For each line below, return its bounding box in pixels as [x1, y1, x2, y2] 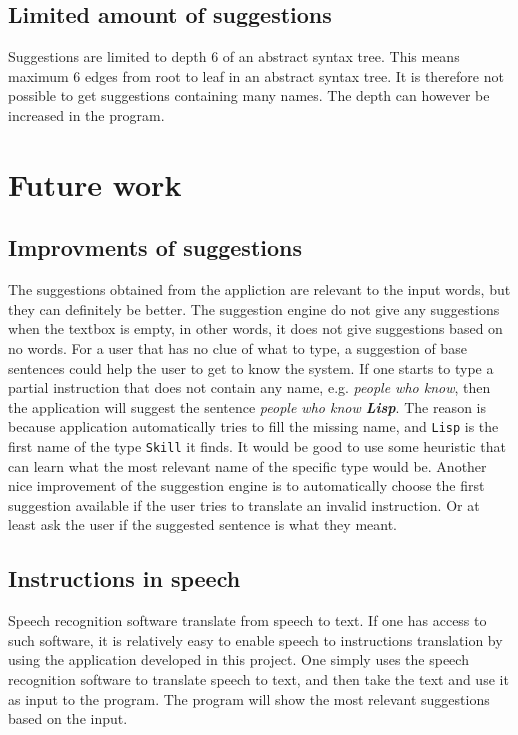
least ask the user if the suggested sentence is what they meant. [8, 514, 398, 535]
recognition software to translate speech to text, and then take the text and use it [8, 668, 509, 689]
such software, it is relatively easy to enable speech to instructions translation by [8, 629, 503, 650]
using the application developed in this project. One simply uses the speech [8, 649, 469, 670]
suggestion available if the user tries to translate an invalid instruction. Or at [8, 494, 480, 515]
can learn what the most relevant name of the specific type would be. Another [8, 455, 487, 476]
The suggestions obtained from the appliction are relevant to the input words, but [8, 279, 511, 300]
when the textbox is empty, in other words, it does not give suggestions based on [8, 318, 503, 339]
